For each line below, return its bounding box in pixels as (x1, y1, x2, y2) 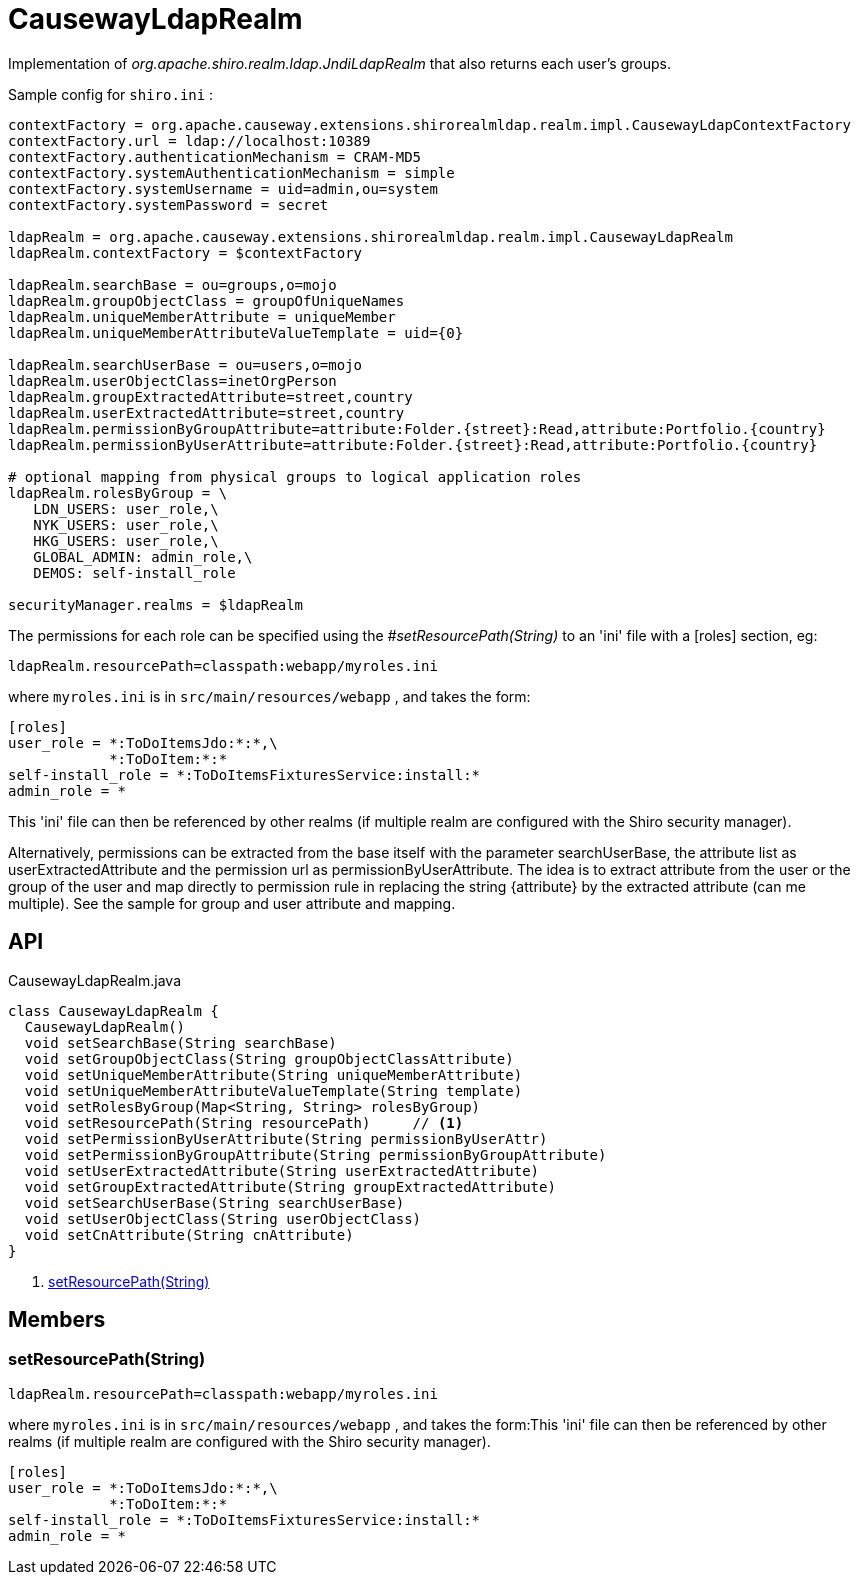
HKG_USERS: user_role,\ (33, 532, 219, 549)
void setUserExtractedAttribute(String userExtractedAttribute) (24, 1162, 540, 1179)
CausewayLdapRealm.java (8, 971, 181, 989)
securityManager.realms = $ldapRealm (8, 596, 304, 613)
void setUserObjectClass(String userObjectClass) (24, 1210, 422, 1227)
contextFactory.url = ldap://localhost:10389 (8, 132, 371, 149)
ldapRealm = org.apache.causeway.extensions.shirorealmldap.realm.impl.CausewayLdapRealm (8, 228, 733, 245)
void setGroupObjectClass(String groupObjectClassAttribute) (24, 1050, 514, 1067)
